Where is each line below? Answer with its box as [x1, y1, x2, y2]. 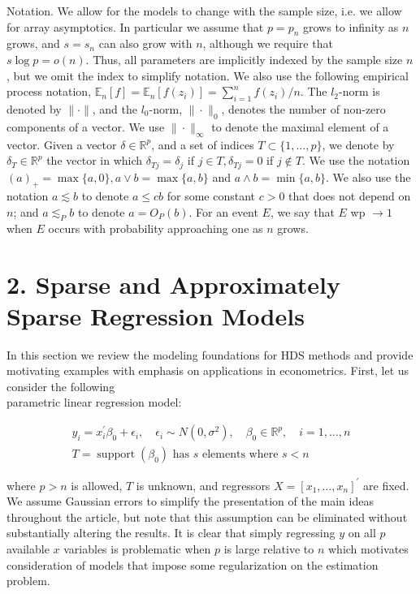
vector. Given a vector [6, 136, 117, 153]
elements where [201, 449, 279, 461]
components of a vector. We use [6, 118, 165, 135]
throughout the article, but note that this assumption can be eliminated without [6, 508, 408, 525]
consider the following [6, 377, 115, 394]
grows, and [6, 35, 60, 52]
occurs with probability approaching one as [48, 219, 263, 236]
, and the [92, 100, 137, 117]
